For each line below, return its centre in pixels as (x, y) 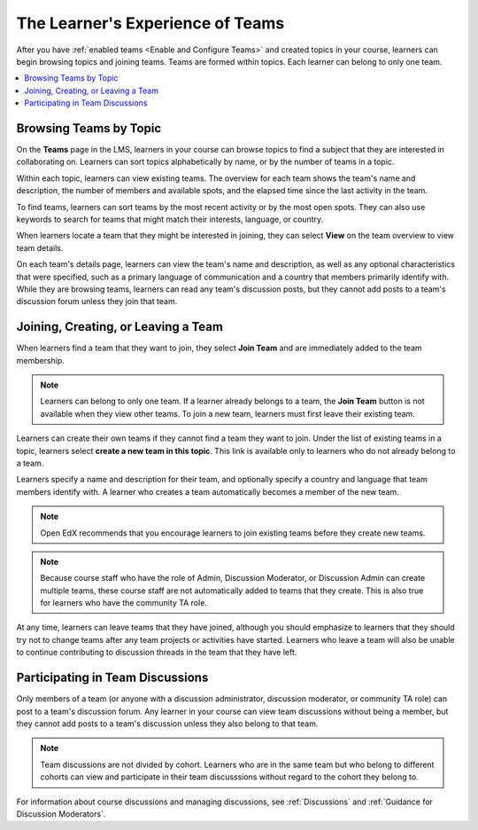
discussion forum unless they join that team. (97, 301)
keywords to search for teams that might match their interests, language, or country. (170, 219)
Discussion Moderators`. (61, 814)
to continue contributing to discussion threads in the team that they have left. (157, 653)
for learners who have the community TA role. (124, 603)
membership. (41, 360)
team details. (40, 247)
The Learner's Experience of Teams (150, 23)
